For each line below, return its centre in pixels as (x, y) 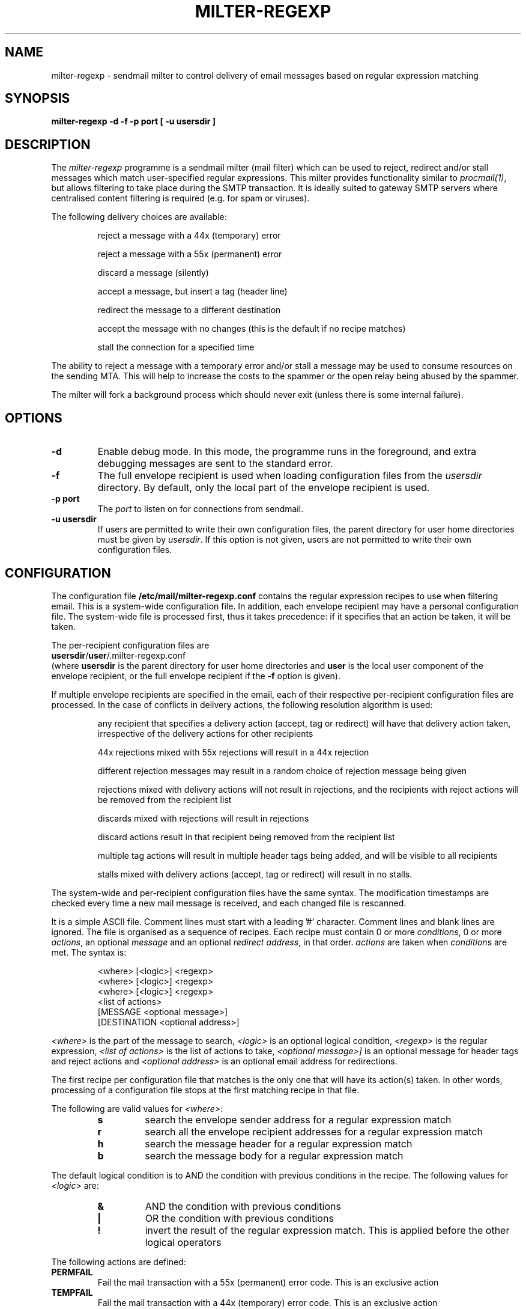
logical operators (183, 1242)
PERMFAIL (72, 1272)
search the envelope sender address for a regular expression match (298, 1119)
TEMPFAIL (72, 1292)
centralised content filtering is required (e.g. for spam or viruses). (180, 198)
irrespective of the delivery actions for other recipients (205, 733)
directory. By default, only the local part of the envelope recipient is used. (264, 488)
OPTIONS (34, 418)
